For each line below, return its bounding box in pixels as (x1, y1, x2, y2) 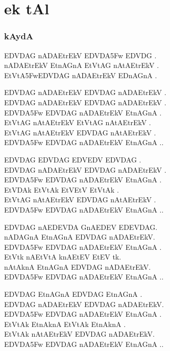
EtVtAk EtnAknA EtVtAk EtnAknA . (4, 318, 126, 329)
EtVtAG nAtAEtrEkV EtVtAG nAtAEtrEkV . (4, 117, 151, 128)
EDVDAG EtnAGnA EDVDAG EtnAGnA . (4, 289, 142, 299)
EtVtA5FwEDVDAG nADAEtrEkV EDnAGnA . (4, 69, 157, 80)
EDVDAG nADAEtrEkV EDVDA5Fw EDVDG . (4, 50, 157, 60)
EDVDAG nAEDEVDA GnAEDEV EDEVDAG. (4, 221, 158, 232)
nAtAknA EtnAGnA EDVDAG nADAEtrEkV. (4, 261, 151, 272)
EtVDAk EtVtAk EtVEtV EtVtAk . (4, 184, 119, 195)
